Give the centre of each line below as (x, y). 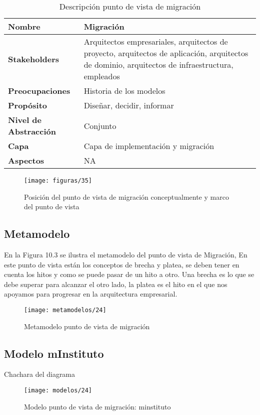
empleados (102, 76)
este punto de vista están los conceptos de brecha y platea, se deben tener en (122, 264)
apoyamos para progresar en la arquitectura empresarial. (91, 294)
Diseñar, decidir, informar (129, 105)
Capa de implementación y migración (149, 146)
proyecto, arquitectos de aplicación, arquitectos (166, 53)
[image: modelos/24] (58, 391)
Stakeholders (33, 59)
